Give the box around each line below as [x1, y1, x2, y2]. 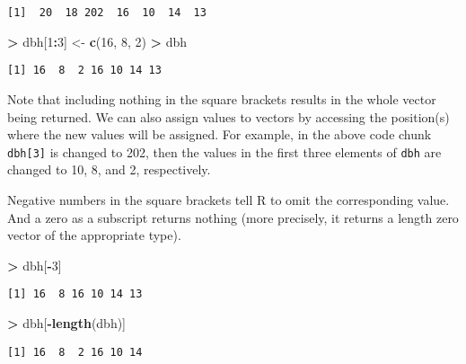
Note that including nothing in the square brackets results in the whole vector [7, 89, 436, 108]
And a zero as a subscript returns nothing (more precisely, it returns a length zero [7, 208, 459, 226]
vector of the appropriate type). [7, 226, 181, 244]
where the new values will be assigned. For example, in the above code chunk [7, 125, 432, 144]
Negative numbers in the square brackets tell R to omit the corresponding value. [7, 190, 450, 209]
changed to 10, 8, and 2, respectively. [7, 160, 211, 179]
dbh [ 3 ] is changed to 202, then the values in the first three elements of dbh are [7, 142, 442, 161]
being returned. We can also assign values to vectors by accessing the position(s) [7, 107, 450, 126]
